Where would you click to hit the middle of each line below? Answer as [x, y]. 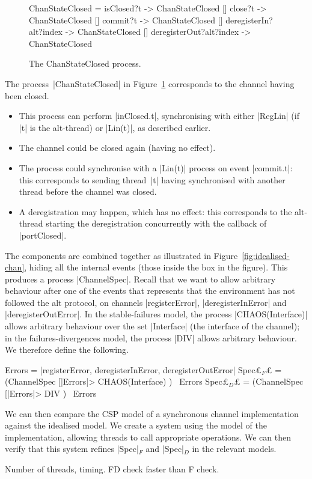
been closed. [27, 95]
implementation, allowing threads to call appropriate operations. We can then [148, 437]
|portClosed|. [43, 235]
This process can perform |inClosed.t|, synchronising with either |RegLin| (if [159, 116]
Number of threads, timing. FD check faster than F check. [112, 469]
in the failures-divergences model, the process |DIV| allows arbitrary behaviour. [151, 337]
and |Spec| [165, 449]
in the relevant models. [234, 449]
